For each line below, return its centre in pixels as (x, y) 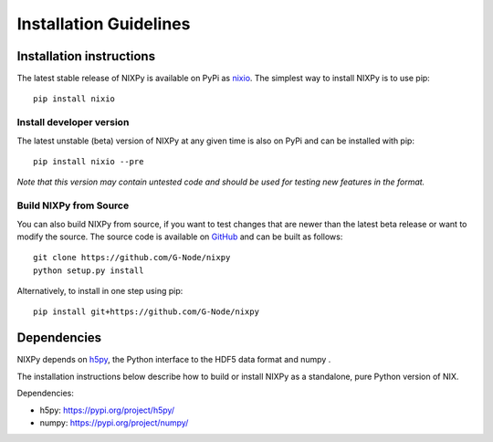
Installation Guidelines (104, 24)
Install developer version (73, 122)
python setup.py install (89, 270)
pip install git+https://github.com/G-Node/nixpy (147, 312)
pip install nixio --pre (89, 161)
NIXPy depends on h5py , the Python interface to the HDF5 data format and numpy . (174, 360)
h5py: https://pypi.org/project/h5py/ (107, 410)
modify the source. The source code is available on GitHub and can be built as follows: (180, 237)
